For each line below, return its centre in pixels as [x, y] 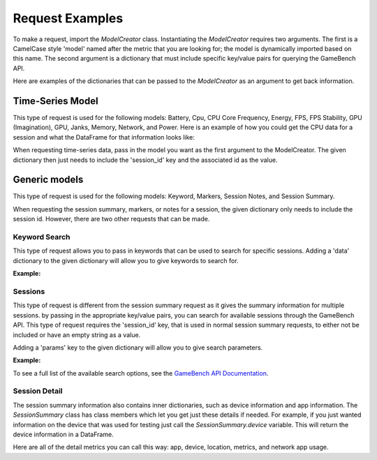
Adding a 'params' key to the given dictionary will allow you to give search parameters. [138, 347]
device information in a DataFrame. [64, 434]
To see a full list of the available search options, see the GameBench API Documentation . [141, 373]
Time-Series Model [56, 101]
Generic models [48, 180]
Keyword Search [42, 237]
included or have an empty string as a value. [77, 334]
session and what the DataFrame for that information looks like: [104, 137]
